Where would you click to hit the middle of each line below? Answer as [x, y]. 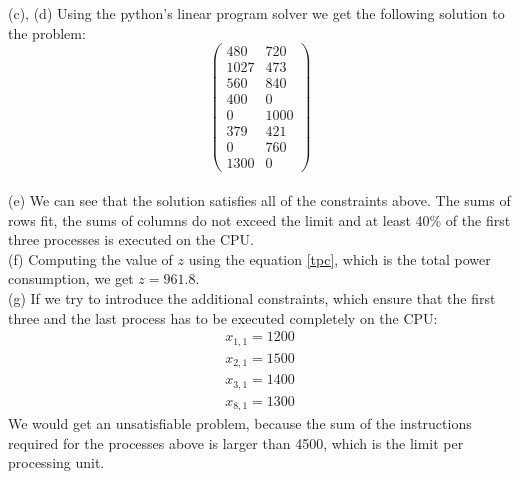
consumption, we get [71, 278]
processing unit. [56, 462]
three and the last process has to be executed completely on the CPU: [223, 317]
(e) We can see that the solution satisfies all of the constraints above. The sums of [259, 200]
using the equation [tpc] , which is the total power [339, 258]
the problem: [47, 32]
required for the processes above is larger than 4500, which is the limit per [236, 442]
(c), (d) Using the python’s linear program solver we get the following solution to [256, 13]
